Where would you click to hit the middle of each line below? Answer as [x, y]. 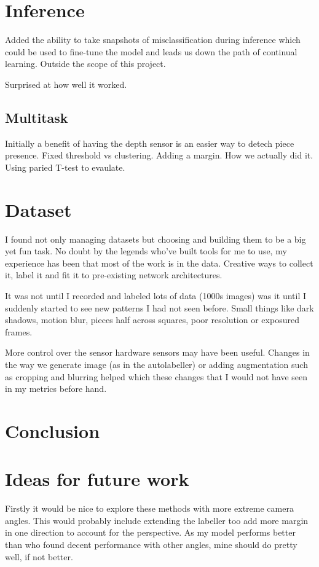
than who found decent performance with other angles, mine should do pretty [151, 545]
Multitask [37, 117]
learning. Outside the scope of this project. [85, 64]
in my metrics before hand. [56, 389]
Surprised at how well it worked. [66, 84]
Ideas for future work [97, 479]
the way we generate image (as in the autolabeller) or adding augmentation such [156, 364]
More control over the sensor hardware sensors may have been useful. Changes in [157, 352]
